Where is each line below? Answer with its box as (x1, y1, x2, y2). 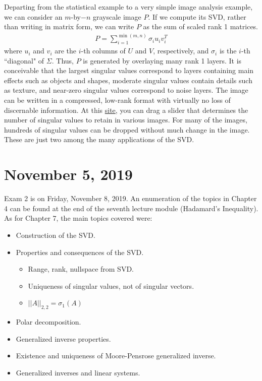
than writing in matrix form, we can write (4, 21, 134, 32)
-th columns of (81, 45, 126, 56)
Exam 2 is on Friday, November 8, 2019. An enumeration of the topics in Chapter (4, 193, 257, 204)
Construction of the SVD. (16, 229, 95, 240)
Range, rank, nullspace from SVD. (28, 264, 134, 274)
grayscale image (92, 11, 141, 22)
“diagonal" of (4, 55, 44, 66)
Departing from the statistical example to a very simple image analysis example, (4, 2, 253, 12)
